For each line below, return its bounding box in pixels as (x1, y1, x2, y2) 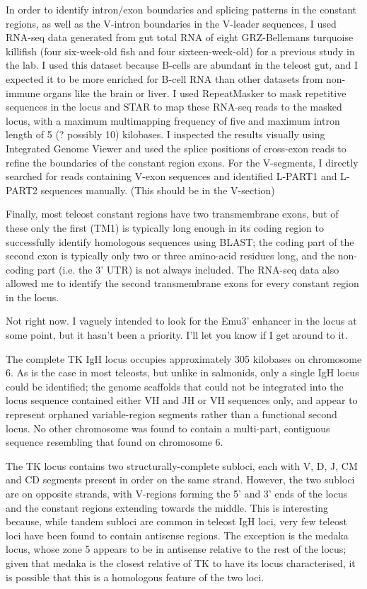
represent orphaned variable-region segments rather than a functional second (6, 407, 337, 422)
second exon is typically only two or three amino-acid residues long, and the (6, 248, 335, 263)
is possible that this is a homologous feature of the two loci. (6, 569, 264, 584)
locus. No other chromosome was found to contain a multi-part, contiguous (6, 420, 330, 435)
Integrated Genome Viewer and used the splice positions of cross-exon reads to (6, 140, 346, 155)
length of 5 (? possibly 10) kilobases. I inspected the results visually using (6, 127, 325, 142)
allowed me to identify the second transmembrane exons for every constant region (6, 276, 359, 291)
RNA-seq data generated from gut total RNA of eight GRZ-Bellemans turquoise (6, 30, 354, 45)
